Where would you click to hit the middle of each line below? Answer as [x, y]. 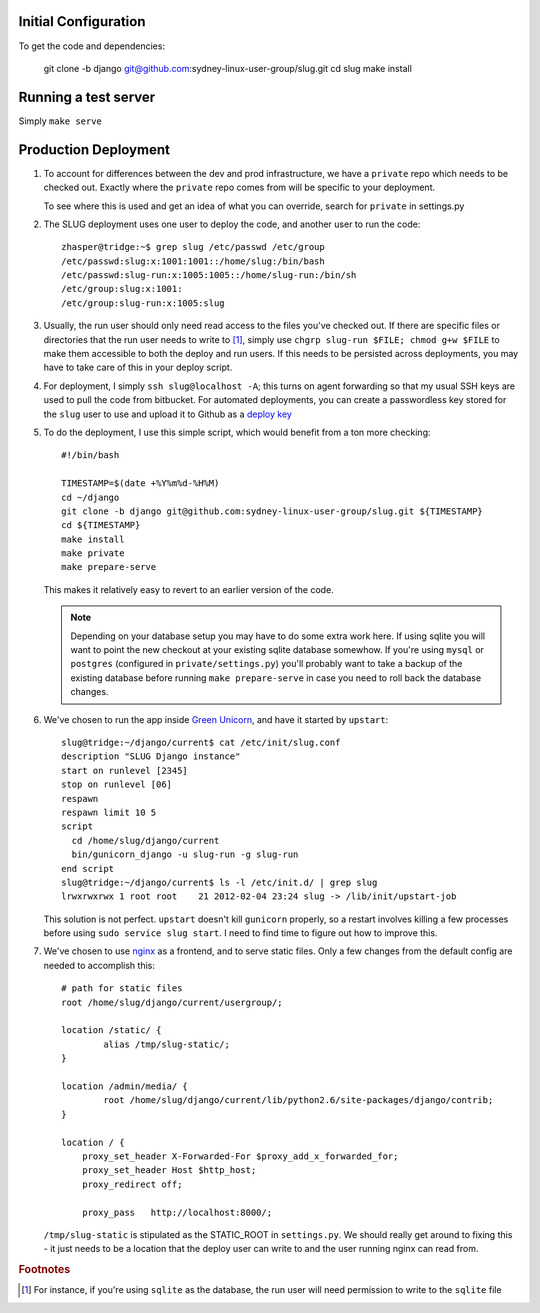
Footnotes [44, 1270]
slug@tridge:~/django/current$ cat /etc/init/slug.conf [201, 742]
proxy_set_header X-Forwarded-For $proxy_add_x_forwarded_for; [240, 1156]
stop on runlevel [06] [117, 784]
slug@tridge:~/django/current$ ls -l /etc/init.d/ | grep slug [219, 882]
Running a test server [87, 96]
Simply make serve [60, 121]
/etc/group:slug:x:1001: [122, 289]
